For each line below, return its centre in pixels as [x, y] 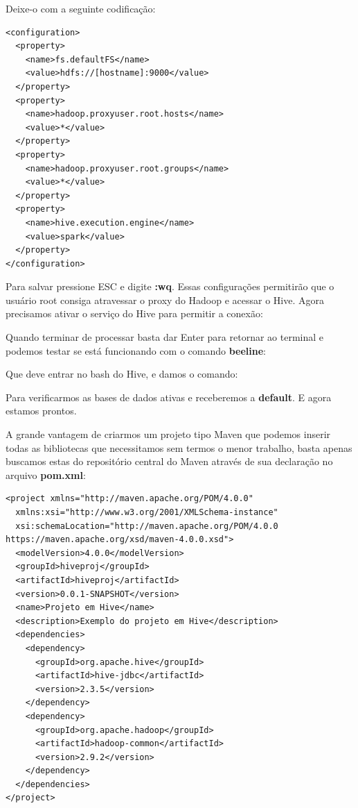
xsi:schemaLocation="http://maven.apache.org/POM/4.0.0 [147, 526]
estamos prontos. [41, 411]
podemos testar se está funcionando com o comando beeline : [136, 350]
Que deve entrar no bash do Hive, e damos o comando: [122, 374]
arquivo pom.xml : [46, 474]
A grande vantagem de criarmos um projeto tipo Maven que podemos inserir [168, 434]
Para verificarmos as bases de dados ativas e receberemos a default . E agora [169, 397]
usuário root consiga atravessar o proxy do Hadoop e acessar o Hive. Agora [165, 300]
